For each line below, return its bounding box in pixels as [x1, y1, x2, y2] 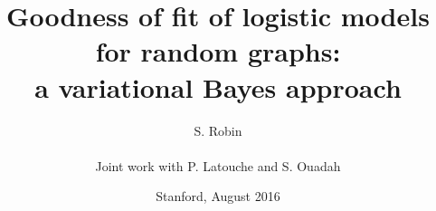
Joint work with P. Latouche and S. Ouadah [95, 156, 341, 175]
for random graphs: [95, 33, 341, 70]
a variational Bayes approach [34, 68, 402, 105]
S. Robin [194, 120, 242, 139]
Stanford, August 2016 [156, 187, 280, 206]
